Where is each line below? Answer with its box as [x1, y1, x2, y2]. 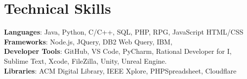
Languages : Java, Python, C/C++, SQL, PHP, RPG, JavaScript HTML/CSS [4, 27, 244, 37]
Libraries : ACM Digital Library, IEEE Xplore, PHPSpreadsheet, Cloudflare [4, 65, 237, 76]
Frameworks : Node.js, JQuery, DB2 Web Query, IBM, [4, 36, 172, 46]
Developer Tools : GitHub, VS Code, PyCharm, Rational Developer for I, [4, 46, 232, 56]
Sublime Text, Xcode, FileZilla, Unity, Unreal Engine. [4, 55, 167, 66]
